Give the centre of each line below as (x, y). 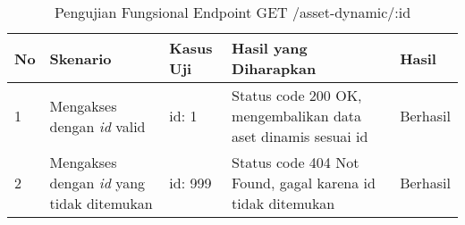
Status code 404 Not (296, 162)
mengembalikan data (297, 116)
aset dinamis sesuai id (300, 136)
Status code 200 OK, (297, 95)
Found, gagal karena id (304, 183)
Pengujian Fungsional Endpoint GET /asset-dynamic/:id (232, 12)
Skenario (80, 58)
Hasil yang (270, 48)
